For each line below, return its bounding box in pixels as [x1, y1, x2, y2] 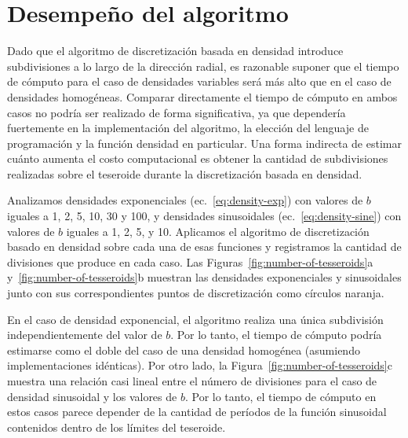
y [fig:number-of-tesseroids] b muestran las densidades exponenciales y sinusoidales [7, 269, 402, 285]
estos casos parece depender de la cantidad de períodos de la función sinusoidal [7, 403, 387, 420]
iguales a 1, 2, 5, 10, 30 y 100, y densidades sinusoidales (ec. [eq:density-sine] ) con [7, 208, 402, 224]
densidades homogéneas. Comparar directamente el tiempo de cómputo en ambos [7, 88, 398, 105]
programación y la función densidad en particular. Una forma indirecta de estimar [7, 134, 402, 151]
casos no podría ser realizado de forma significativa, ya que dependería [7, 104, 346, 120]
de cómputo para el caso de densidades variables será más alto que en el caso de [7, 73, 392, 90]
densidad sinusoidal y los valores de [7, 388, 177, 404]
